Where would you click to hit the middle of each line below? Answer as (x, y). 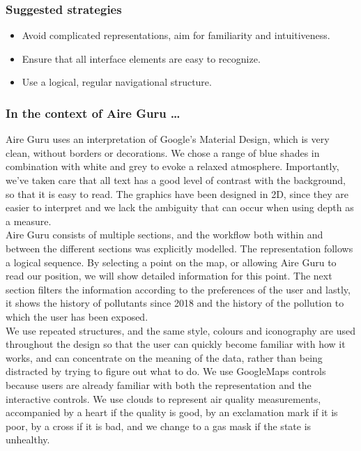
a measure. (29, 221)
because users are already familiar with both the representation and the (159, 384)
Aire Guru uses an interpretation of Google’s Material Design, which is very (168, 139)
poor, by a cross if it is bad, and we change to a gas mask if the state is (159, 426)
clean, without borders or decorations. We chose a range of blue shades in (163, 152)
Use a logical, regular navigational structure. (117, 82)
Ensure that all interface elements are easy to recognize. (141, 58)
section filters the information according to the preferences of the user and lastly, (178, 289)
